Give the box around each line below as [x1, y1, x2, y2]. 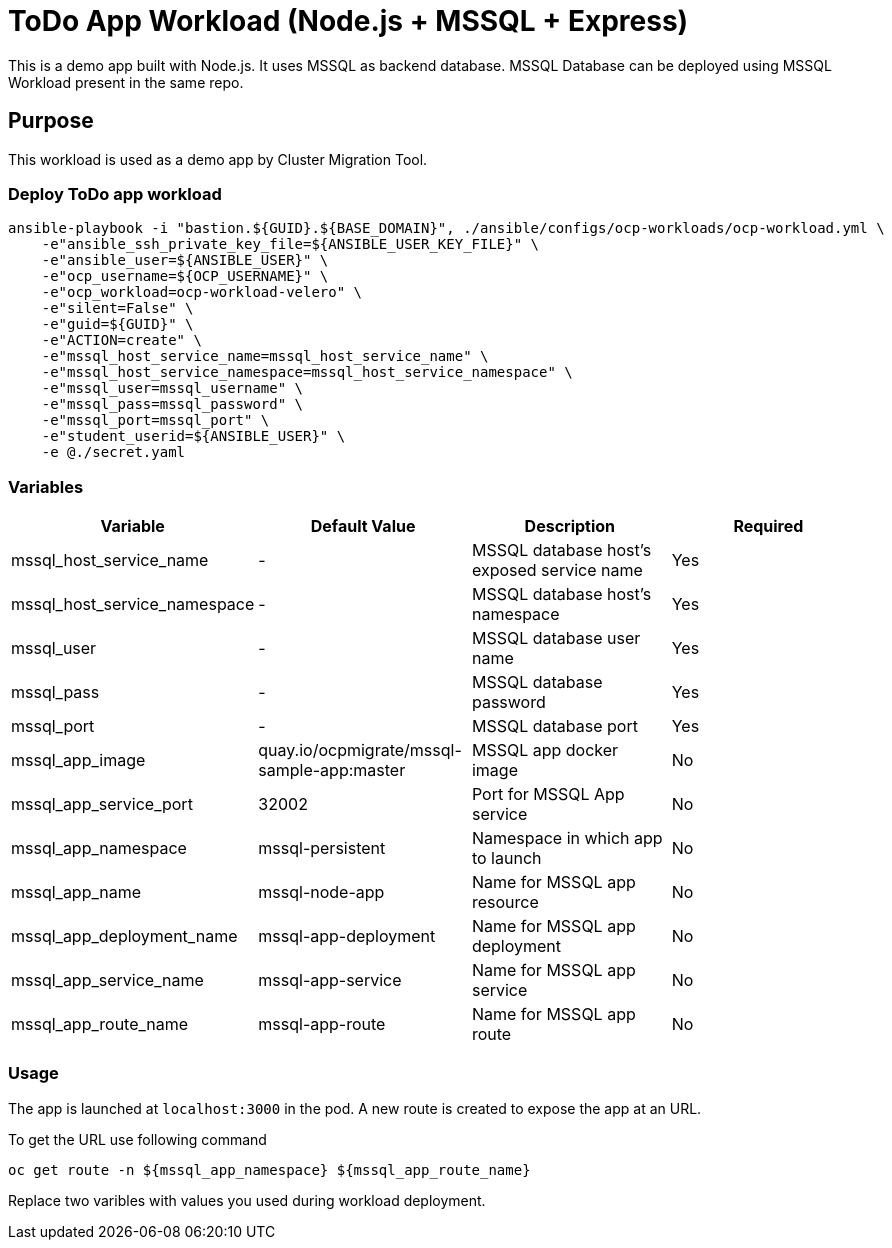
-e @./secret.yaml [41, 444, 186, 461]
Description [524, 516, 616, 537]
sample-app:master [258, 760, 406, 781]
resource [471, 892, 539, 913]
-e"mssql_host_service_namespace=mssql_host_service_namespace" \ [41, 364, 573, 381]
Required [733, 516, 804, 537]
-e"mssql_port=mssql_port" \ [41, 412, 270, 429]
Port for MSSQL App [471, 784, 625, 805]
